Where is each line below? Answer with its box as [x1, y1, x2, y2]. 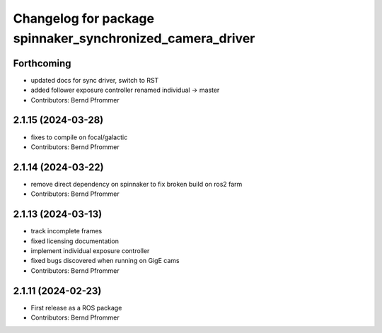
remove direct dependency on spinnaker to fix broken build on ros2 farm [30, 180, 243, 188]
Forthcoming [13, 57, 71, 69]
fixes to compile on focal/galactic [30, 133, 128, 141]
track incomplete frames [30, 227, 103, 235]
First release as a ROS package [30, 303, 122, 312]
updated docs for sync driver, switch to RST [30, 76, 159, 84]
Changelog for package [13, 11, 155, 26]
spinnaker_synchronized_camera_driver [13, 30, 255, 46]
